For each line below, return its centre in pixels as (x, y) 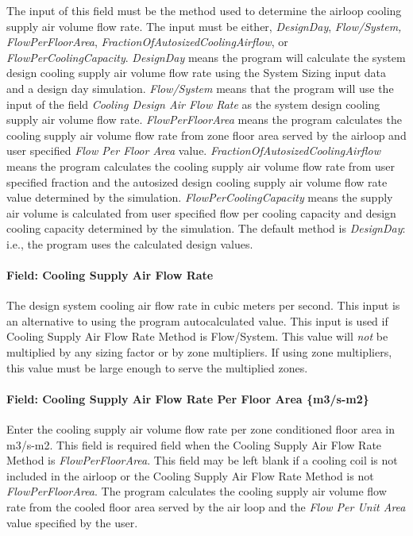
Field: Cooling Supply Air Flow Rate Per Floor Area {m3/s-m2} (188, 398)
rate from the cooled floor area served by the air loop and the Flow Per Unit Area (206, 507)
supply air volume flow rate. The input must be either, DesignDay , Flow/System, (204, 26)
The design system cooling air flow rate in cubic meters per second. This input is (203, 305)
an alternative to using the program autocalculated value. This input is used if (197, 320)
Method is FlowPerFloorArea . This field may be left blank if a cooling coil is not (202, 460)
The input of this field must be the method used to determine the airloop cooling (204, 10)
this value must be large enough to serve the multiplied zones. (157, 367)
